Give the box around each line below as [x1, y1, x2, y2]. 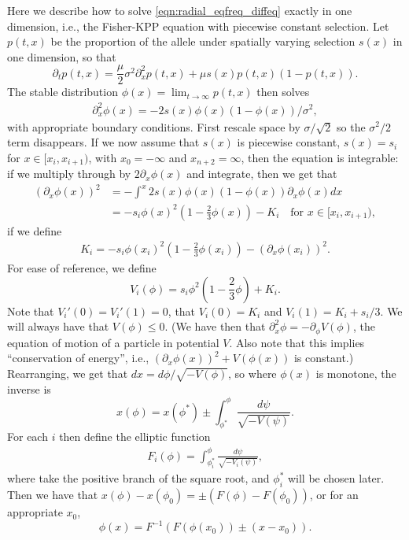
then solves [256, 83, 310, 100]
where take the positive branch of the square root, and [7, 470, 270, 486]
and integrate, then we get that [186, 165, 337, 182]
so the [337, 118, 366, 135]
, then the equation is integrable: [241, 149, 399, 165]
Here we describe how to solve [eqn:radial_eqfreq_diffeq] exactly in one [7, 2, 352, 18]
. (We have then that [164, 318, 266, 335]
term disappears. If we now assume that [7, 134, 200, 150]
